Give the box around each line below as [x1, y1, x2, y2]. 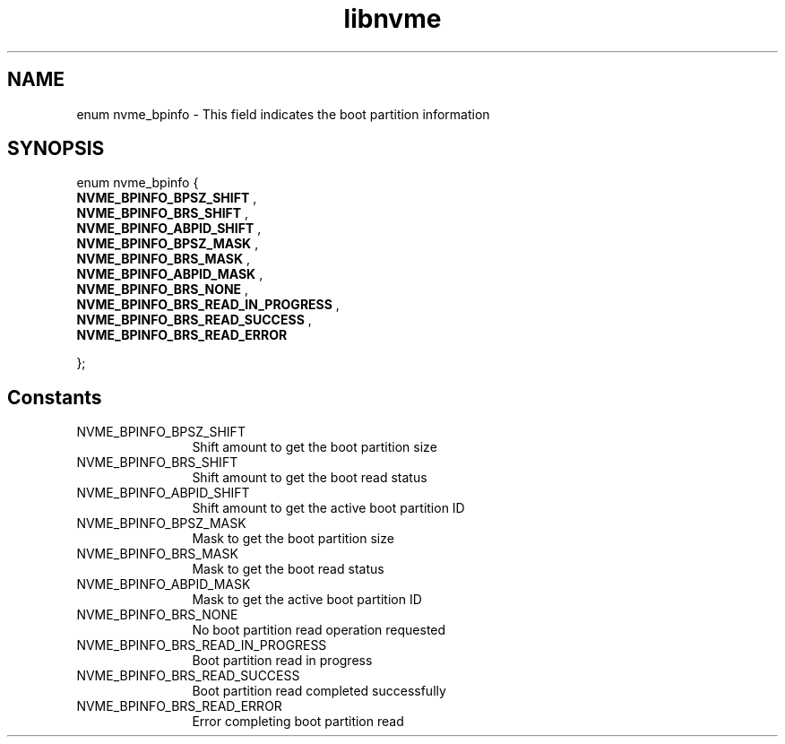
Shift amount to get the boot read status [192, 470, 427, 486]
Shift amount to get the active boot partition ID [192, 500, 465, 516]
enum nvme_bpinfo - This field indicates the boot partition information [76, 106, 490, 122]
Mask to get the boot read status [192, 561, 384, 577]
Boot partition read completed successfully [192, 683, 446, 699]
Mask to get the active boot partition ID [192, 592, 422, 608]
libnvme [343, 4, 442, 34]
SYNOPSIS [7, 137, 105, 160]
